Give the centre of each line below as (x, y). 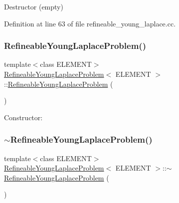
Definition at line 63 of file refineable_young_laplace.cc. (90, 23)
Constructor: (23, 117)
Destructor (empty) (34, 6)
